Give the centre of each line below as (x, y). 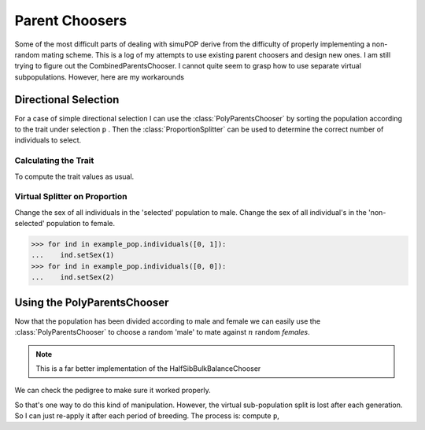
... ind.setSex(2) (73, 277)
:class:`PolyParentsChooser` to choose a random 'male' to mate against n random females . (162, 332)
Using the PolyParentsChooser (92, 302)
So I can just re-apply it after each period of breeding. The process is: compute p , (147, 416)
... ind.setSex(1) (73, 255)
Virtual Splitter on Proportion (71, 197)
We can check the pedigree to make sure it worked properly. (113, 391)
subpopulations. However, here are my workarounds (100, 77)
